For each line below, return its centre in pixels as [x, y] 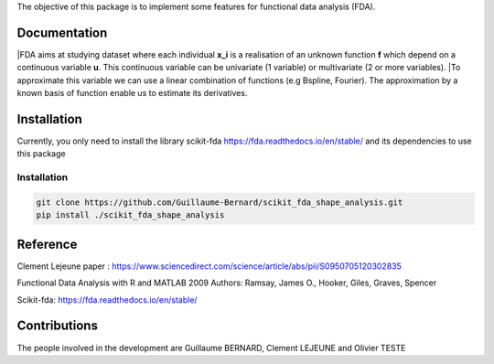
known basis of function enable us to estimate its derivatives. [132, 93]
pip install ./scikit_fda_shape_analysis [130, 215]
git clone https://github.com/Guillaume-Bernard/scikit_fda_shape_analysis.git [220, 202]
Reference [47, 244]
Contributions [57, 326]
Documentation [62, 32]
